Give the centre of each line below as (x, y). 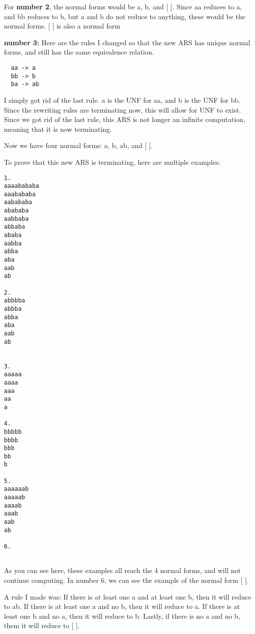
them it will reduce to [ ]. (42, 625)
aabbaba (16, 219)
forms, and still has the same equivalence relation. (79, 52)
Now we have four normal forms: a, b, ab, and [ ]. (78, 145)
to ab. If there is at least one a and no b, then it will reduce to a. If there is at (122, 606)
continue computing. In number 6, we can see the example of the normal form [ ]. (126, 580)
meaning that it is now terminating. (58, 129)
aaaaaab (16, 489)
